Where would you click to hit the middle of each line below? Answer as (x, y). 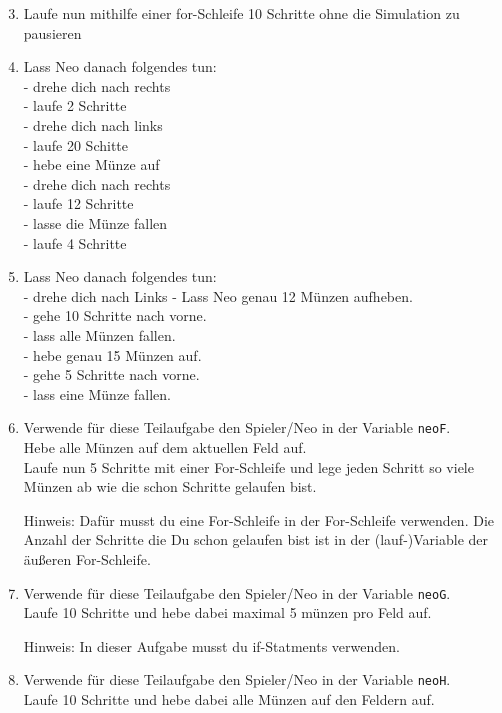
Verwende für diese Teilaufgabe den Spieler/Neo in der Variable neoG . (237, 592)
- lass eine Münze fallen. (97, 393)
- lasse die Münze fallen (95, 222)
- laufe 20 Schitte (76, 144)
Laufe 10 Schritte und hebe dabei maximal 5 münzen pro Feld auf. (227, 612)
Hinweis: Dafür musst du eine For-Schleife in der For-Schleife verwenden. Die (258, 519)
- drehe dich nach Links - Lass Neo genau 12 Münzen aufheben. (218, 295)
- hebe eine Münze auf (91, 164)
